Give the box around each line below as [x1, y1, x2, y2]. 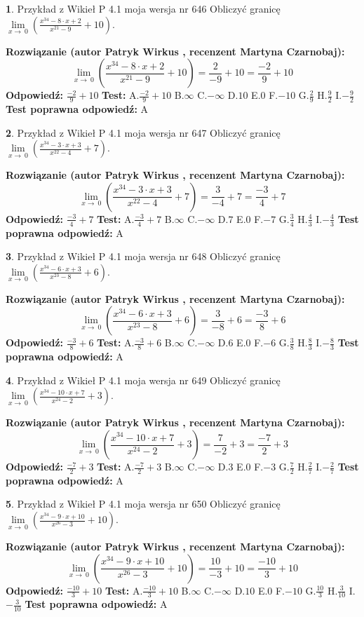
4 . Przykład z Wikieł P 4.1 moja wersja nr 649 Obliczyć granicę [6, 372, 281, 387]
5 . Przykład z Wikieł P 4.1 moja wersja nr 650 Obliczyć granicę [6, 496, 281, 511]
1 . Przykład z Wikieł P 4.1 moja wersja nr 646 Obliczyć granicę [6, 1, 281, 15]
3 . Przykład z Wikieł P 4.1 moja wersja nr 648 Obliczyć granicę [6, 249, 281, 264]
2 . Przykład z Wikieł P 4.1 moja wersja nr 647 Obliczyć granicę [6, 125, 281, 140]
